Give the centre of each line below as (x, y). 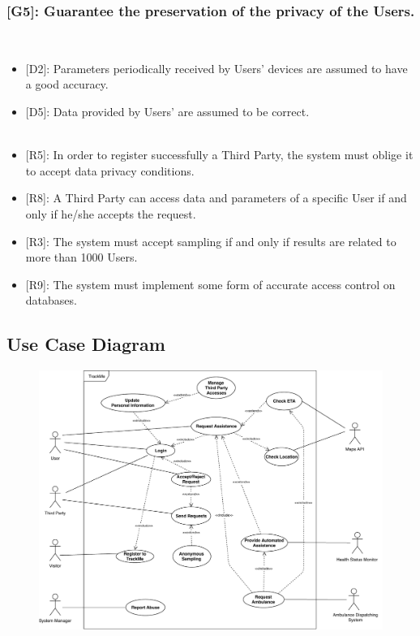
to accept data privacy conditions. (110, 170)
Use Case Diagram (86, 344)
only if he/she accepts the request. (111, 213)
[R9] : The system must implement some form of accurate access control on (210, 284)
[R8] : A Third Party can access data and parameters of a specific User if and (216, 198)
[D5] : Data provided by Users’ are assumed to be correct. (167, 111)
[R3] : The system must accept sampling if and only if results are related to (211, 241)
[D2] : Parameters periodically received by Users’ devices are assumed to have (216, 68)
